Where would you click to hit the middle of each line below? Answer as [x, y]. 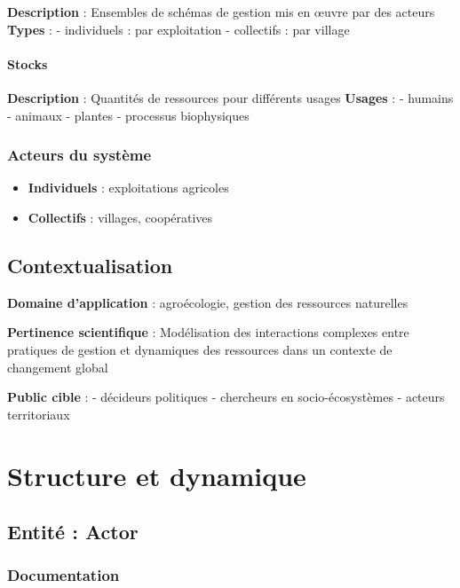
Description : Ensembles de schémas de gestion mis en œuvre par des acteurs [221, 12]
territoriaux [39, 414]
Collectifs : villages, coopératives [120, 217]
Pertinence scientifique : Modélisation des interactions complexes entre [208, 332]
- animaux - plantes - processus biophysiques [128, 115]
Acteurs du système [79, 155]
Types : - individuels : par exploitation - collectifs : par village [178, 29]
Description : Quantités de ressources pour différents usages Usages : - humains [230, 97]
